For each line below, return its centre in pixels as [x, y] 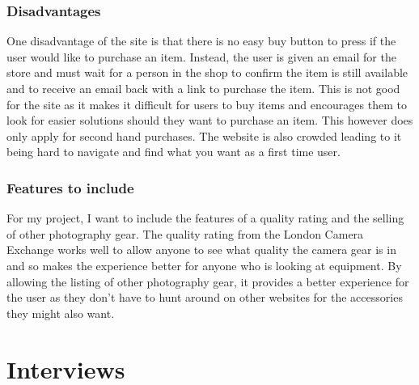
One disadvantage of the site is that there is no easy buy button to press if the [201, 41]
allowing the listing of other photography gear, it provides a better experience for [208, 281]
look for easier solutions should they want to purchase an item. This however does [210, 120]
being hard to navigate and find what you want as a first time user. [174, 152]
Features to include [70, 187]
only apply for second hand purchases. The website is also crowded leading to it [204, 135]
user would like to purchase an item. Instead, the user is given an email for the [201, 56]
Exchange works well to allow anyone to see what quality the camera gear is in [201, 250]
